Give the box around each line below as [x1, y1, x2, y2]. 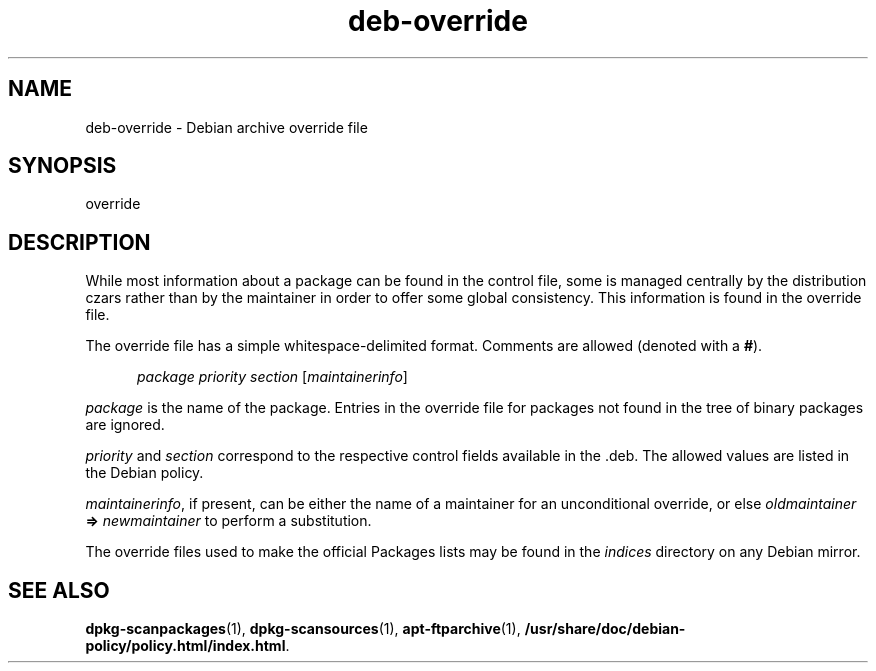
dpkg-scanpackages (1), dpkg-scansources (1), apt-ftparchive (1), [85, 620, 521, 638]
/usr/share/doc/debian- [524, 620, 686, 638]
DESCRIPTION [8, 229, 151, 255]
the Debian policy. [85, 464, 204, 482]
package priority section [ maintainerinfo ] [137, 368, 408, 386]
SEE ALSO [8, 577, 110, 603]
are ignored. [85, 416, 165, 434]
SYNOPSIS [8, 153, 117, 179]
